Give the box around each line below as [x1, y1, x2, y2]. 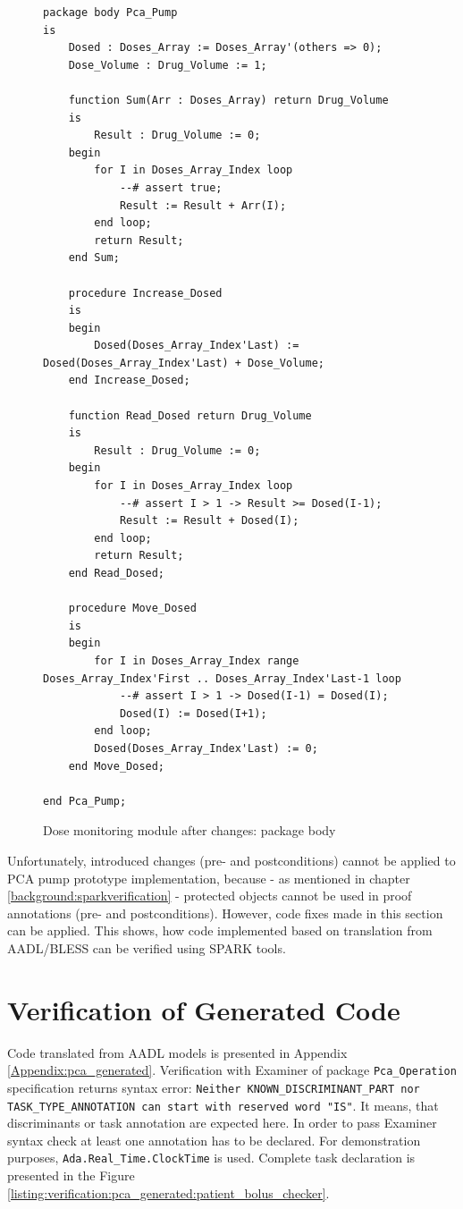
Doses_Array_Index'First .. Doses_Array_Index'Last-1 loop [43, 672, 401, 685]
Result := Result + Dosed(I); [119, 514, 299, 528]
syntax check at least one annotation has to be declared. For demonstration [7, 1130, 421, 1149]
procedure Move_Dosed [68, 602, 197, 615]
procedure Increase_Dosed [68, 286, 223, 300]
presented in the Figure [7, 1166, 135, 1184]
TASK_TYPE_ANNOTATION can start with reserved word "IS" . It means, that [7, 1095, 439, 1114]
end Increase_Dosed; [68, 374, 190, 387]
